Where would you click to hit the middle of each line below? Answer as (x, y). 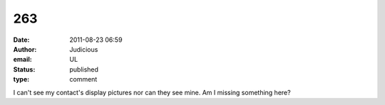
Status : (24, 69)
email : (22, 60)
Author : (25, 49)
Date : (21, 40)
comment (83, 79)
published (84, 69)
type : (21, 79)
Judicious (84, 49)
